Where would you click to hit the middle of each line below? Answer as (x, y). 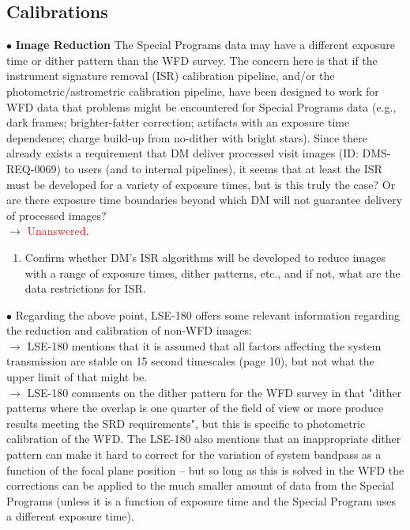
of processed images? (56, 215)
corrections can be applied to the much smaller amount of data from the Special (200, 485)
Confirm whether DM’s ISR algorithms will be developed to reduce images (205, 257)
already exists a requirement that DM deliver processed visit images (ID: (182, 153)
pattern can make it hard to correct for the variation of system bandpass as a (194, 454)
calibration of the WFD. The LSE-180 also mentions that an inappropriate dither (204, 439)
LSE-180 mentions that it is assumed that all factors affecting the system (204, 345)
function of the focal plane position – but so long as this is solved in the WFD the (205, 469)
